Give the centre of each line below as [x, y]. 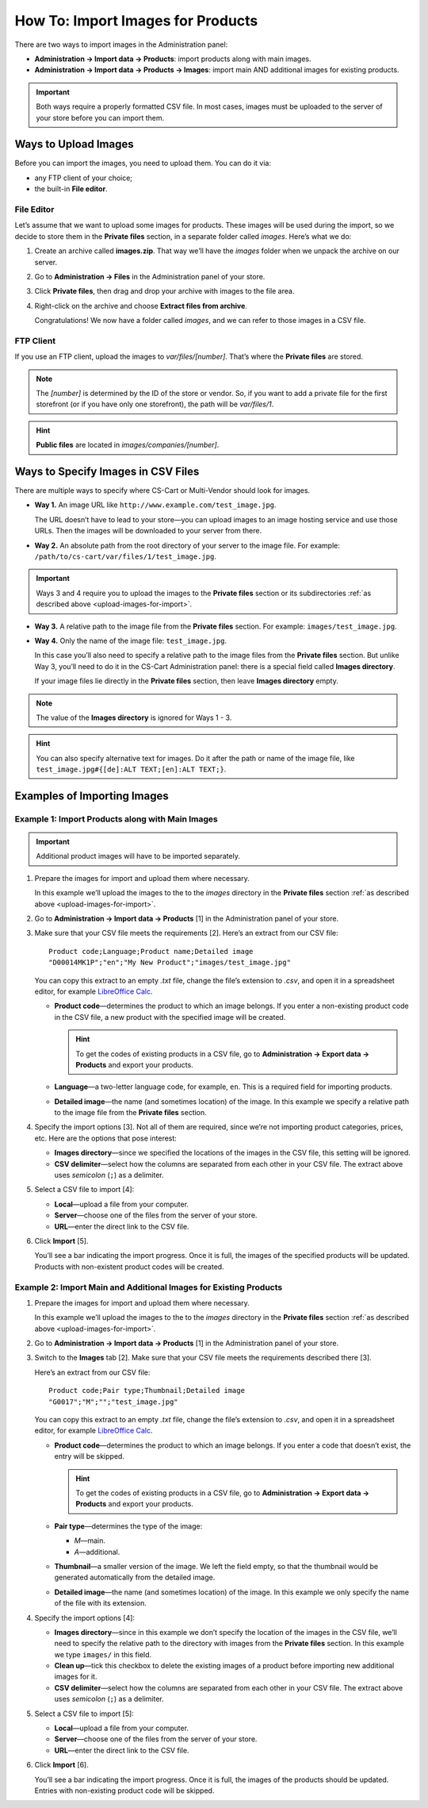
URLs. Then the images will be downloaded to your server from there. [148, 531]
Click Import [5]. [61, 1241]
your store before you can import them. [100, 117]
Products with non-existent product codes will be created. [130, 1267]
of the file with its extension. [100, 1603]
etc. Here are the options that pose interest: [106, 1138]
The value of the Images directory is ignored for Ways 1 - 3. [134, 717]
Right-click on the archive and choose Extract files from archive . [141, 306]
